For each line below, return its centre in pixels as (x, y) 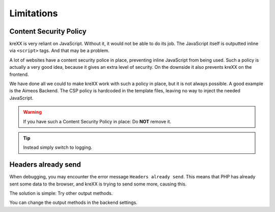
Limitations (34, 13)
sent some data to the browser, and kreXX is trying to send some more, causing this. (98, 184)
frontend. (19, 74)
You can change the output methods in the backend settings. (73, 203)
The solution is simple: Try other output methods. (61, 193)
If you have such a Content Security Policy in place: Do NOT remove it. (97, 121)
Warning (32, 112)
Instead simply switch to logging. (58, 147)
